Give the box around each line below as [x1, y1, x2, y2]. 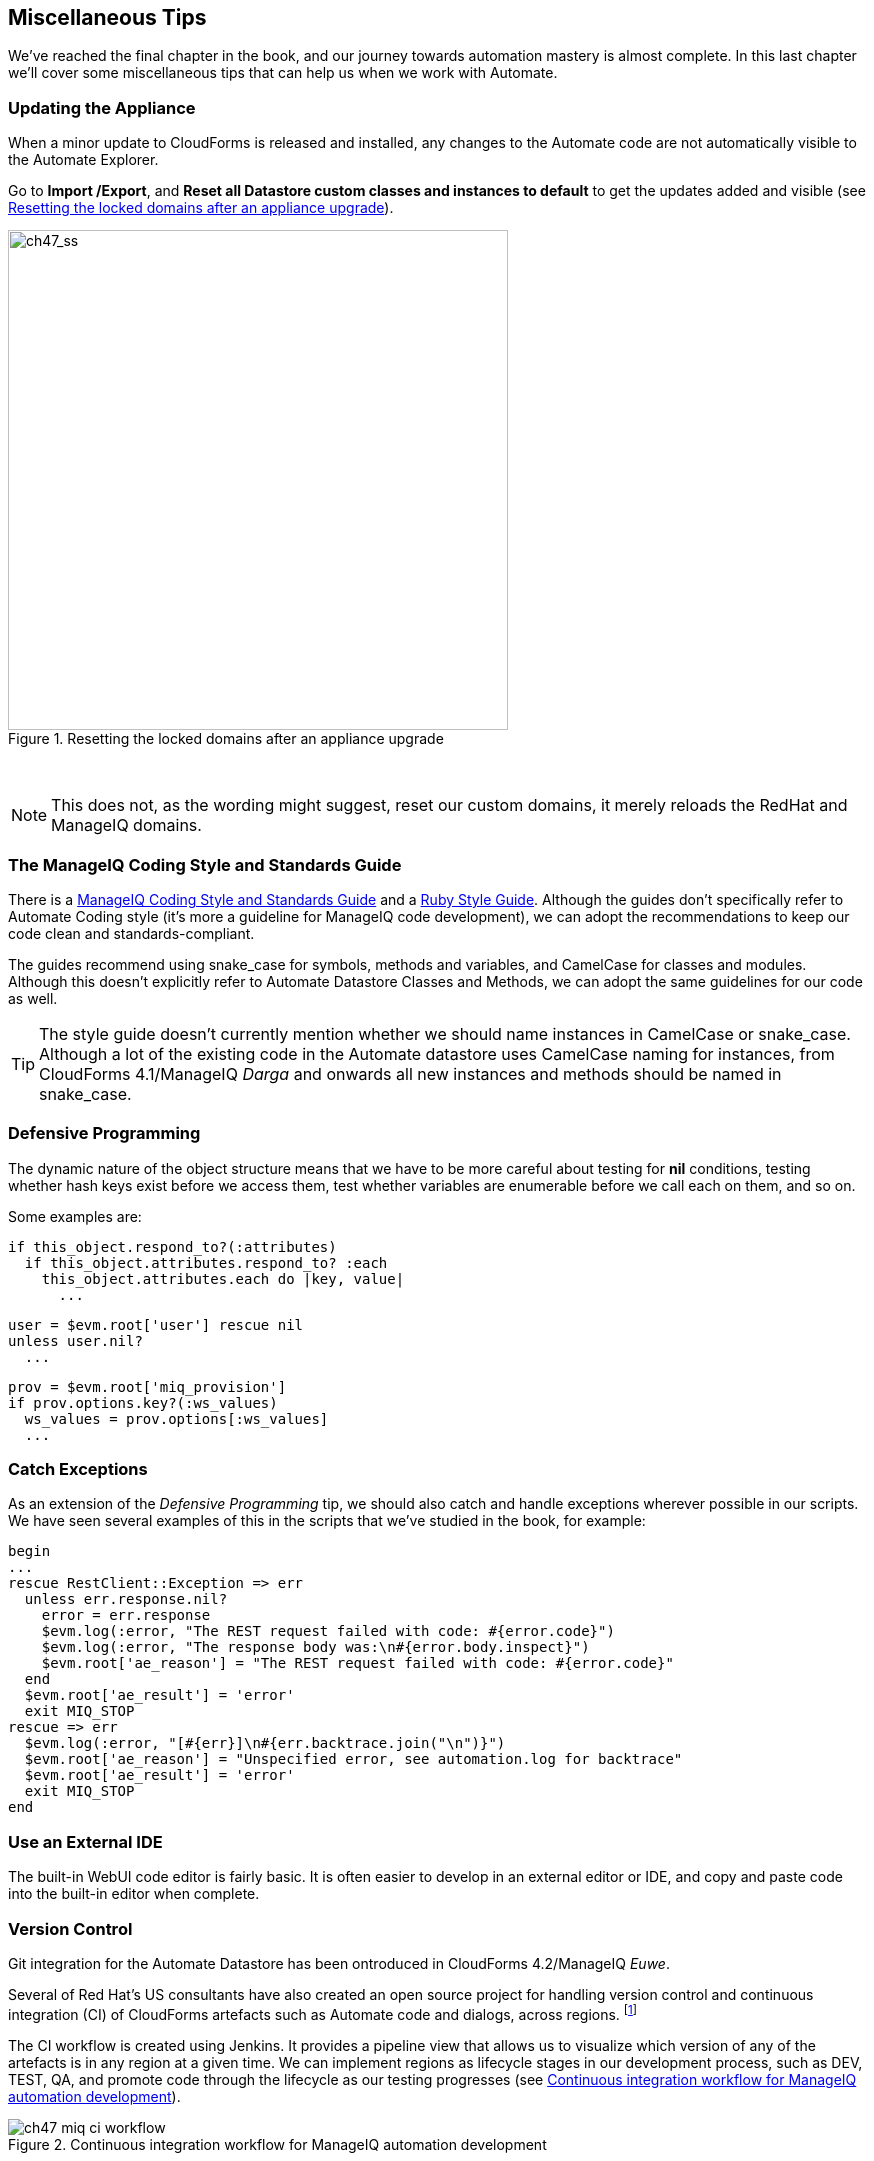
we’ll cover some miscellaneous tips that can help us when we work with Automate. [8, 64, 558, 82]
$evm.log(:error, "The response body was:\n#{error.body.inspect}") [41, 1639, 590, 1656]
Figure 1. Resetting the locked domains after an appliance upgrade [8, 730, 444, 748]
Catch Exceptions [8, 1459, 148, 1480]
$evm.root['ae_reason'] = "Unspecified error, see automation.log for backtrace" [24, 1751, 683, 1768]
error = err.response [41, 1607, 211, 1624]
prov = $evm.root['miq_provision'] [8, 1378, 287, 1395]
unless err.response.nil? [24, 1591, 228, 1608]
